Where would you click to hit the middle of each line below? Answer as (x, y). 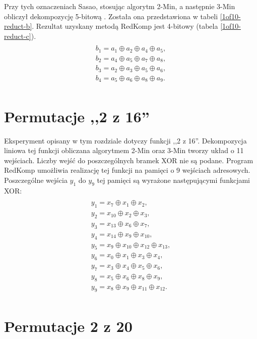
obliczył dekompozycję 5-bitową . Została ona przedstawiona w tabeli (111, 16)
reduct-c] (18, 36)
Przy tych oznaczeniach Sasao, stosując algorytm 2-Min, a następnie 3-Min (120, 6)
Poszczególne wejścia (36, 180)
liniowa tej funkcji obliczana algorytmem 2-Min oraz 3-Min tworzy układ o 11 (124, 150)
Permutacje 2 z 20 (68, 326)
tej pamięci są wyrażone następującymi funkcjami (173, 180)
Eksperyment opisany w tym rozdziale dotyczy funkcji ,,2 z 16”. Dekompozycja (125, 140)
